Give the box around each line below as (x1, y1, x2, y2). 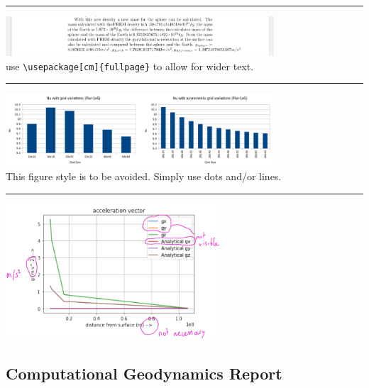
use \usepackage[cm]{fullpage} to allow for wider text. (6, 58, 254, 73)
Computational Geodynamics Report (6, 362, 282, 384)
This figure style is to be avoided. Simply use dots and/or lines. (6, 169, 282, 184)
